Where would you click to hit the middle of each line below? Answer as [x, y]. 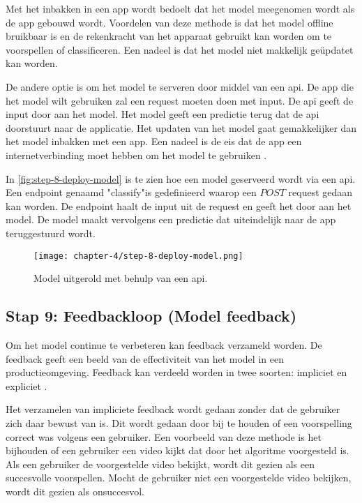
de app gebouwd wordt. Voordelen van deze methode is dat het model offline [169, 22]
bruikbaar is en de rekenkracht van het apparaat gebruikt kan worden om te [169, 36]
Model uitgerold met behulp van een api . [121, 278]
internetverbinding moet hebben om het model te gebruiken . [136, 155]
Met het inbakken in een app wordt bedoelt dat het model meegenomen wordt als [180, 8]
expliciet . [27, 385]
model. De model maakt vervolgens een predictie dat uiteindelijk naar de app [171, 219]
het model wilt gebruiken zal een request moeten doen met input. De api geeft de [180, 100]
